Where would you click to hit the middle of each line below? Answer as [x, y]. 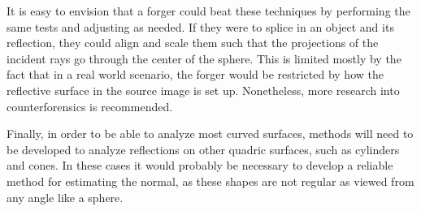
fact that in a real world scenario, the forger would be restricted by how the [195, 74]
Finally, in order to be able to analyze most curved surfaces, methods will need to [210, 133]
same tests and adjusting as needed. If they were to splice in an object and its [200, 26]
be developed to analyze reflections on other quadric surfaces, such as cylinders [203, 149]
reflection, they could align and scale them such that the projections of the [193, 43]
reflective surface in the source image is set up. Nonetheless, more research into [203, 90]
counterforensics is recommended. [90, 106]
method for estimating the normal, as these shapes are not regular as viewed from [210, 181]
